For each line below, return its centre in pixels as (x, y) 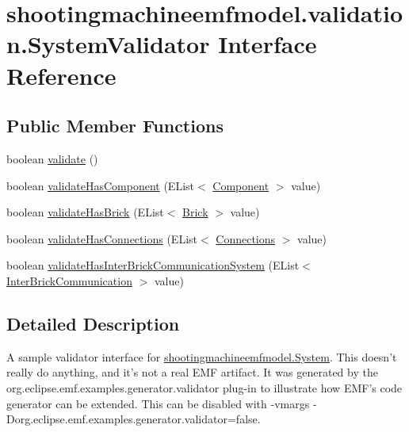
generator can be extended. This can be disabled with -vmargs (158, 403)
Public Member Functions (115, 126)
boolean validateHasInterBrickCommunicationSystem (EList (153, 265)
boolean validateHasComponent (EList (101, 185)
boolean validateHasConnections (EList (102, 238)
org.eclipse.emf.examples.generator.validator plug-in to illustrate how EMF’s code (204, 387)
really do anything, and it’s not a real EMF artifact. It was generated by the (192, 372)
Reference (61, 75)
